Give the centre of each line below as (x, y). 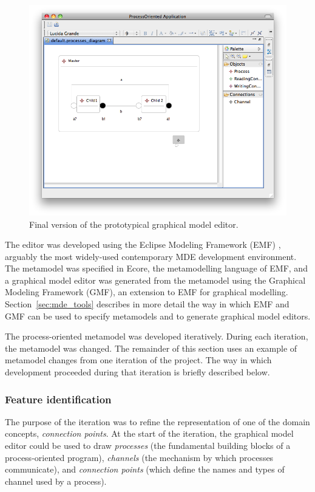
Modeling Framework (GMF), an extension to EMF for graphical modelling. (147, 292)
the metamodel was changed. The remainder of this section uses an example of (151, 348)
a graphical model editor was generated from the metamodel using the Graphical (155, 280)
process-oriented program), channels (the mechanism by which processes (139, 457)
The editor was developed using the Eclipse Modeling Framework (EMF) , (143, 244)
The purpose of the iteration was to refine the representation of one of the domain (157, 421)
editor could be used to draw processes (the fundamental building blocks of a (148, 446)
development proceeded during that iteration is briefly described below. (137, 372)
